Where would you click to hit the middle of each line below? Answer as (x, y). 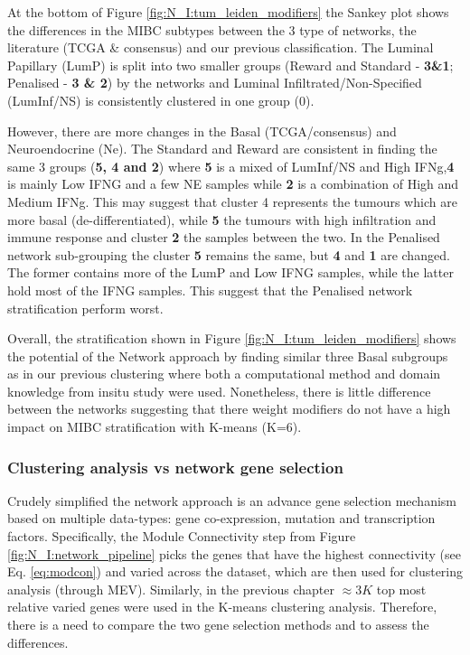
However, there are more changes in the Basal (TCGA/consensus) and (202, 131)
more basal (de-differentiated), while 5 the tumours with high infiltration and (222, 219)
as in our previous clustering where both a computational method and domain (224, 374)
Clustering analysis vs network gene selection (175, 467)
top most (401, 589)
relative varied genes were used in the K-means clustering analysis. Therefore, (222, 607)
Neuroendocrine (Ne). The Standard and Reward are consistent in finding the (222, 149)
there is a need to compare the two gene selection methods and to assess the (218, 625)
